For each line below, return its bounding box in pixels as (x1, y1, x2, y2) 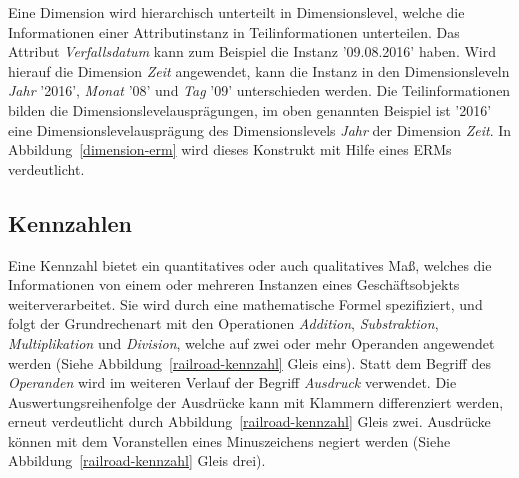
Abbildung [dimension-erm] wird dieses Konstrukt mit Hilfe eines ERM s (8, 139, 452, 160)
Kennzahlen (8, 207, 132, 238)
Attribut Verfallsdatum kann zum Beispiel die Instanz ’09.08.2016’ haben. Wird (8, 41, 496, 62)
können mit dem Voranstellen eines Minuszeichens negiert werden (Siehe (8, 430, 451, 451)
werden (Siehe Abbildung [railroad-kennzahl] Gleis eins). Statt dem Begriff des (8, 352, 491, 373)
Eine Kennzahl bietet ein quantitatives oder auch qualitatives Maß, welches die (8, 254, 492, 275)
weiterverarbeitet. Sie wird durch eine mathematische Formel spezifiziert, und (8, 293, 483, 314)
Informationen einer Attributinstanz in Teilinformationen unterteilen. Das (8, 21, 460, 42)
